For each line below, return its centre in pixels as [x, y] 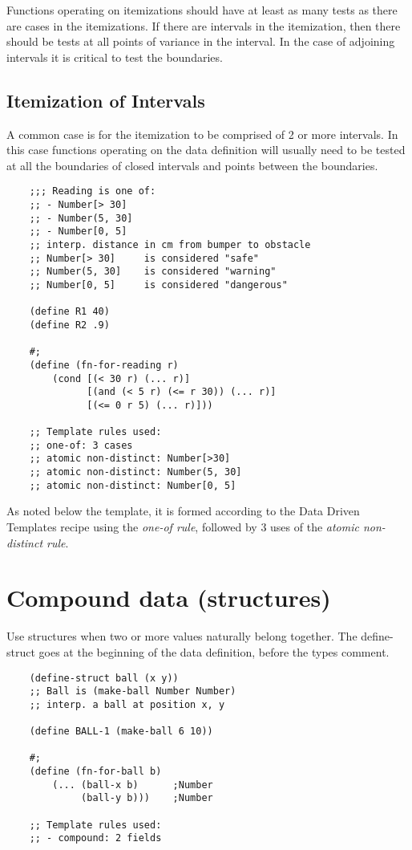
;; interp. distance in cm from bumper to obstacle [170, 244]
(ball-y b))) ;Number [147, 798]
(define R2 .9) [69, 325]
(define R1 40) [69, 312]
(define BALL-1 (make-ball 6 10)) [121, 732]
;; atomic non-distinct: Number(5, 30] [135, 472]
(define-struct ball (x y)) [104, 678]
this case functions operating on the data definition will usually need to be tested [206, 150]
